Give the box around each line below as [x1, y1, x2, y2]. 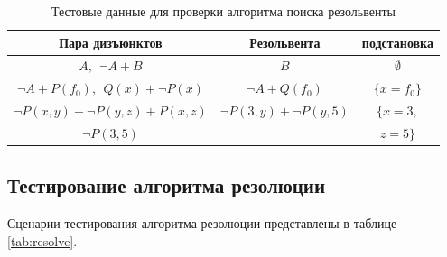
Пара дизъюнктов [59, 32, 163, 51]
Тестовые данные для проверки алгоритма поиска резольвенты [51, 2, 396, 20]
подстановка [361, 32, 433, 51]
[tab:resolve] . [7, 231, 78, 250]
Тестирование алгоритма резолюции [7, 171, 326, 199]
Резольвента [249, 32, 321, 51]
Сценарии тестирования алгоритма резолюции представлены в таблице [7, 214, 397, 233]
